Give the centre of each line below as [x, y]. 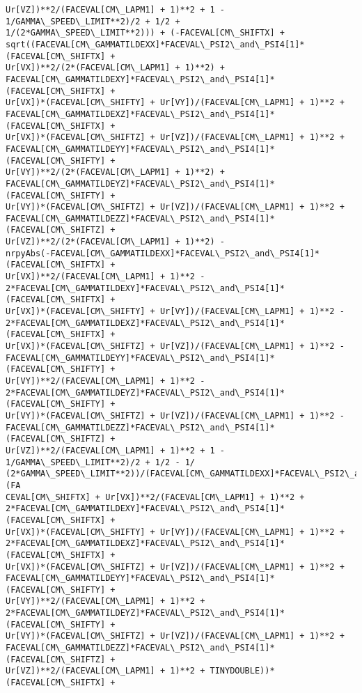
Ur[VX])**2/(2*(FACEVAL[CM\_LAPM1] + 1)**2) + [115, 68]
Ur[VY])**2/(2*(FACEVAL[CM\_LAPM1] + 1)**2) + [115, 172]
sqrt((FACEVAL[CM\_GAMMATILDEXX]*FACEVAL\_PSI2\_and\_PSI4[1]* [155, 44]
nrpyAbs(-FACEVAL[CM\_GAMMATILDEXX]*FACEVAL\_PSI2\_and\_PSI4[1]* [163, 253]
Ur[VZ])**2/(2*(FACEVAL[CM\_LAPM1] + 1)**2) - [115, 242]
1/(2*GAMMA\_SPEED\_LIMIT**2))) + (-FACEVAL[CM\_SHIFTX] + [145, 33]
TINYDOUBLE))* [242, 671]
